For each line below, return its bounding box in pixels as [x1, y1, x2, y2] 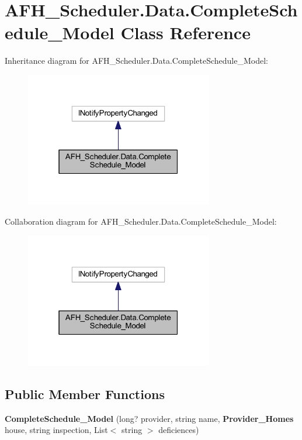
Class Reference [120, 20, 251, 44]
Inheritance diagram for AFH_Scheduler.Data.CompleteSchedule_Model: [5, 54, 268, 67]
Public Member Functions [5, 384, 165, 403]
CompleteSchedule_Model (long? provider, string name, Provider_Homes [5, 412, 294, 424]
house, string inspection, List [5, 424, 108, 436]
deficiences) [158, 424, 199, 436]
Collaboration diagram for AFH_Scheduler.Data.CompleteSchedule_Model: [5, 215, 277, 227]
